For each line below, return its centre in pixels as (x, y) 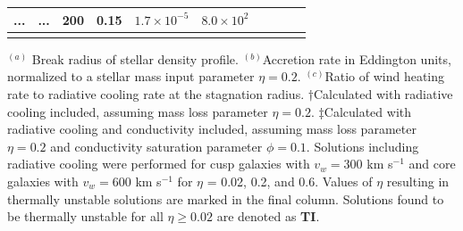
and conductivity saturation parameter (156, 146)
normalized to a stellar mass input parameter (131, 76)
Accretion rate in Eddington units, (357, 58)
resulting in (418, 181)
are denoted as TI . (268, 216)
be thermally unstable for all (85, 216)
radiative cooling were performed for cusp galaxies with (159, 164)
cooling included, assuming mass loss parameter (138, 111)
